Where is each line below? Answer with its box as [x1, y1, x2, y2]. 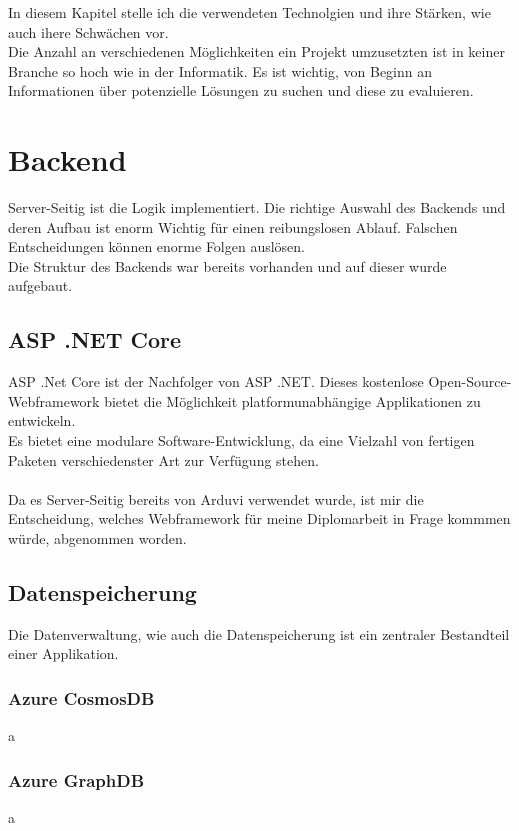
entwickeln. [8, 410, 76, 431]
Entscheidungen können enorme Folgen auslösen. [8, 236, 306, 257]
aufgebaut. [8, 275, 73, 296]
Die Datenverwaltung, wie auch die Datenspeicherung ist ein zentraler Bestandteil [8, 623, 510, 644]
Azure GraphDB [8, 767, 145, 792]
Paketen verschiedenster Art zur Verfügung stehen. [8, 449, 319, 470]
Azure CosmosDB [8, 685, 155, 710]
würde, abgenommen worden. [8, 528, 187, 549]
